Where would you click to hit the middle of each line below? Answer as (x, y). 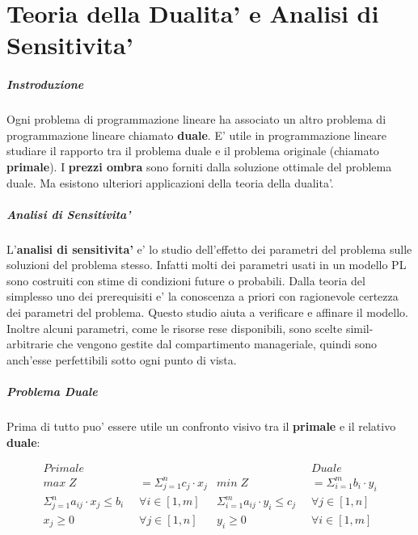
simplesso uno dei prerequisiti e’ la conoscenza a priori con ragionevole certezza (203, 296)
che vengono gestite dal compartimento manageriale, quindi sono (217, 344)
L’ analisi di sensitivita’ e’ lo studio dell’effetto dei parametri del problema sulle (209, 249)
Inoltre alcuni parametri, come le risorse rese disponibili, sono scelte (175, 328)
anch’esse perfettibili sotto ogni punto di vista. (122, 359)
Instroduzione (45, 84)
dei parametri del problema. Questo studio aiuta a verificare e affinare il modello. (207, 312)
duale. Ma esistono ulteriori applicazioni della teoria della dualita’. (170, 182)
